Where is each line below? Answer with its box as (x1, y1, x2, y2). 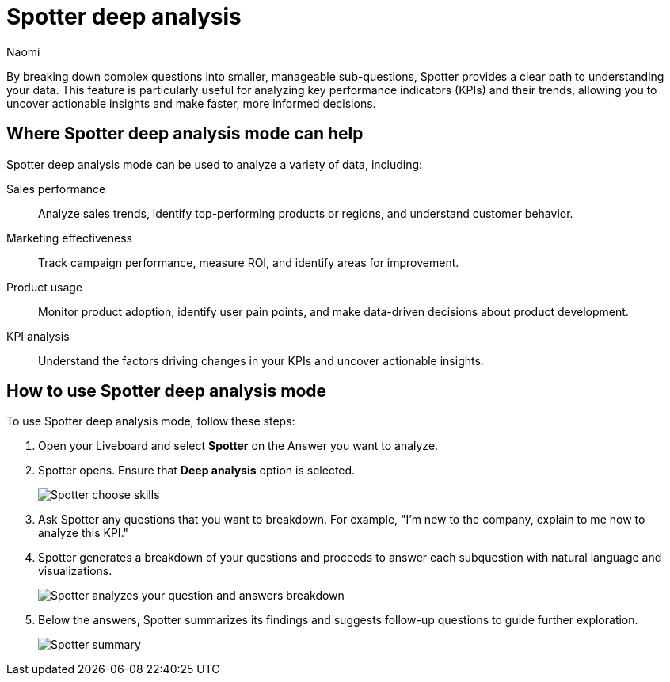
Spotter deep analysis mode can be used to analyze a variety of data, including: (6, 157, 423, 171)
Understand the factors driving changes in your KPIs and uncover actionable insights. (38, 353, 484, 368)
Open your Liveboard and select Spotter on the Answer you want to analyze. (38, 439, 439, 453)
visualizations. (38, 564, 112, 578)
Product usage (6, 280, 83, 294)
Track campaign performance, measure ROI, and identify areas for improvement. (38, 255, 459, 269)
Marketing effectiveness (6, 231, 132, 245)
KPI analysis (6, 329, 70, 343)
